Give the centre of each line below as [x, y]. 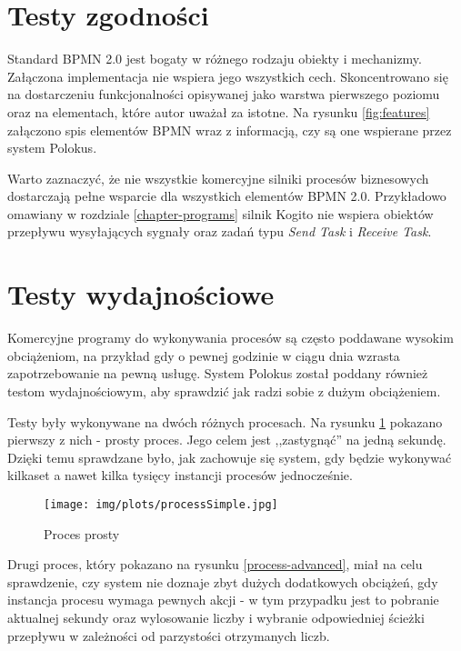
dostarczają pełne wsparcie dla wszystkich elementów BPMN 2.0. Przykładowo [227, 196]
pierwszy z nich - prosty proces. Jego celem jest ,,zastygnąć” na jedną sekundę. [227, 440]
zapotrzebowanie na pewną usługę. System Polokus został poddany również [218, 373]
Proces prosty [82, 533]
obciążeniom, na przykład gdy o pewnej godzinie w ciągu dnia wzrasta [204, 355]
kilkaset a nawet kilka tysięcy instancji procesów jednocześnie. [180, 475]
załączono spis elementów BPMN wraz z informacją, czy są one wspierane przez [230, 130]
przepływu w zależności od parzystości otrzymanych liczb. [169, 635]
